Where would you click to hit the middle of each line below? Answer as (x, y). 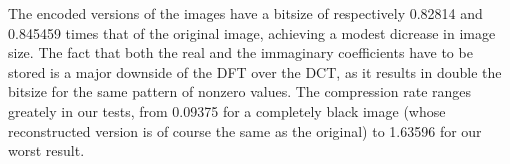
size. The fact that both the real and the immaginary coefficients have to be (240, 52)
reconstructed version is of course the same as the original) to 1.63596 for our (245, 130)
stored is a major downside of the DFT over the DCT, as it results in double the (255, 71)
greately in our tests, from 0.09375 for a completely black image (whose (227, 110)
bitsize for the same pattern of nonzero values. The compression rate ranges (240, 91)
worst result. (46, 150)
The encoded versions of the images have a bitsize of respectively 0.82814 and (245, 13)
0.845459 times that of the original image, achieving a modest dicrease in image (252, 32)
